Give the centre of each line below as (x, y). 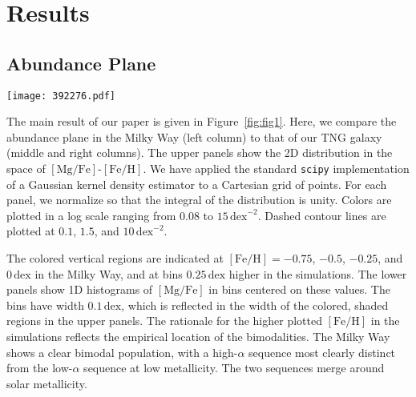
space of (26, 168)
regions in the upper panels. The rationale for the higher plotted (164, 321)
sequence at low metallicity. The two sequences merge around (234, 368)
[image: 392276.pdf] (61, 96)
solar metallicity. (47, 383)
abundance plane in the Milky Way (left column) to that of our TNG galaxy (194, 136)
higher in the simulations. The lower (318, 273)
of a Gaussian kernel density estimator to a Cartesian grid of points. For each (197, 184)
